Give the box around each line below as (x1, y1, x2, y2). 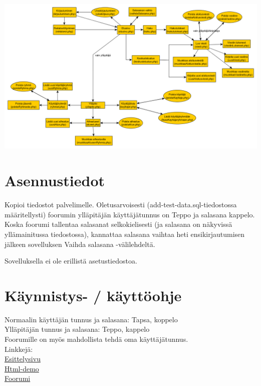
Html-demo (5, 363, 39, 373)
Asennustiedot (5, 170, 105, 191)
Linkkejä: (5, 343, 33, 354)
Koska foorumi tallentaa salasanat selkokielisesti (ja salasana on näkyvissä (5, 219, 232, 229)
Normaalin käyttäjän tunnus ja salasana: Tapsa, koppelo (5, 314, 178, 324)
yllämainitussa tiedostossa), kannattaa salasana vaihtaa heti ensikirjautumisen (5, 228, 245, 239)
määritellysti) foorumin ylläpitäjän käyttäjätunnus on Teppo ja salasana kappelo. (5, 209, 255, 219)
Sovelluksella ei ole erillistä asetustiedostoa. (5, 255, 137, 266)
